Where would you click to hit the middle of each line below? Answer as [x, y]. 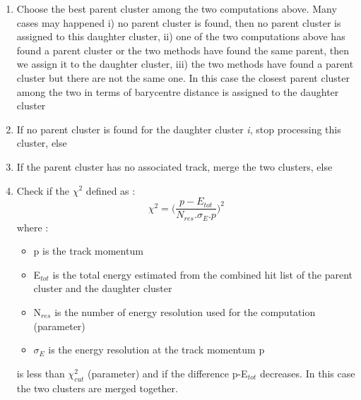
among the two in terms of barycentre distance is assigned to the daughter [178, 91]
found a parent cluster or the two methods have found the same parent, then [183, 50]
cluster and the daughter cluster [103, 288]
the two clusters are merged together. [97, 388]
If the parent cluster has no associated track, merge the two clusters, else [174, 166]
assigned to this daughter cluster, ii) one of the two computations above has [181, 36]
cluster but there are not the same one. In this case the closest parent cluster [183, 77]
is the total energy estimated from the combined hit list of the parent [203, 274]
